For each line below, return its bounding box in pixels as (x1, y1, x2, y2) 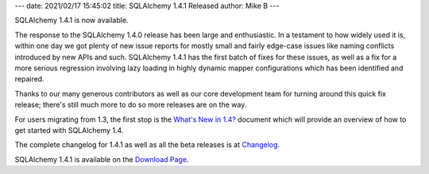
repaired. (14, 74, 44, 84)
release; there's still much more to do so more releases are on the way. (14, 100, 247, 110)
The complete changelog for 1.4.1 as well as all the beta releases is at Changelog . (14, 140, 280, 149)
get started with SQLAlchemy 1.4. (14, 125, 124, 134)
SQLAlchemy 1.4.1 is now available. (14, 16, 129, 25)
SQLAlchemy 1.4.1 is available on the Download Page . (14, 154, 189, 164)
